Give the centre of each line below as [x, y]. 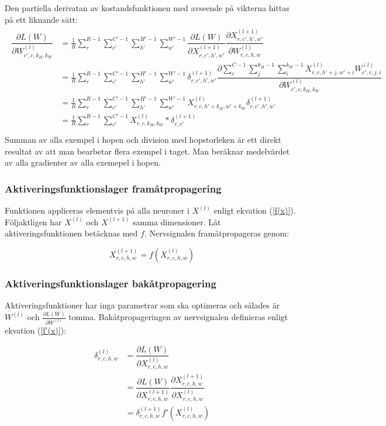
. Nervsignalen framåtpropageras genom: [217, 233]
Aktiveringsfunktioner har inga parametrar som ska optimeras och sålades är [142, 305]
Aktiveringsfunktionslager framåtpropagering [113, 188]
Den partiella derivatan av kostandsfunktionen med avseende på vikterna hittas [147, 8]
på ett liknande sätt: [41, 19]
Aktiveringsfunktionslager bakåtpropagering [111, 283]
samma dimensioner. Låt [177, 221]
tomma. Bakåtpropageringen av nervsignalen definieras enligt [178, 317]
